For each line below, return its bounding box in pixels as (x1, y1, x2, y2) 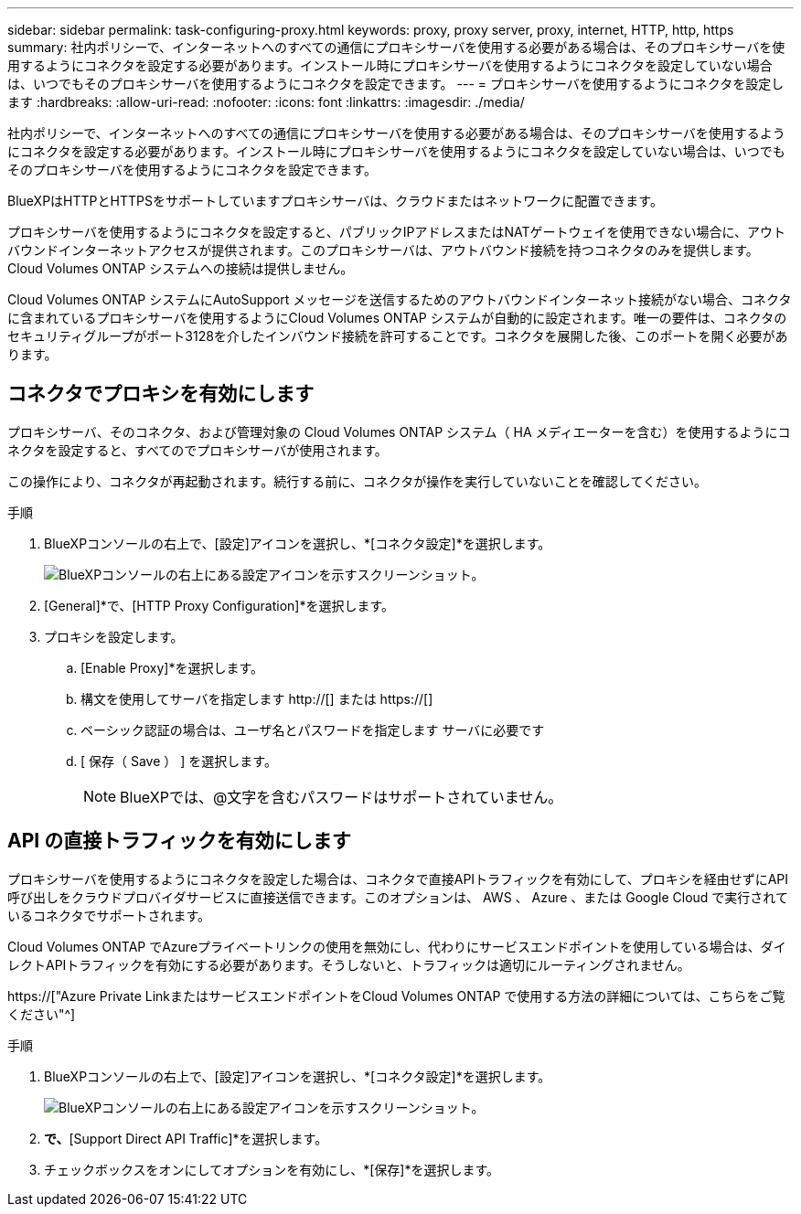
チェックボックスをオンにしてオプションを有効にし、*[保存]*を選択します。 (44, 1161, 499, 1177)
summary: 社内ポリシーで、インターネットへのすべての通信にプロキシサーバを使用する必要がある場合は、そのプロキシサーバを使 (7, 39, 785, 55)
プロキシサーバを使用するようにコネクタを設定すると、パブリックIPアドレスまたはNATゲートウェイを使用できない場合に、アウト (7, 224, 786, 240)
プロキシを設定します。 (44, 628, 184, 644)
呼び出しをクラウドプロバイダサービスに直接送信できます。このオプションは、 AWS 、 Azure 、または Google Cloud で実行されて (7, 889, 788, 905)
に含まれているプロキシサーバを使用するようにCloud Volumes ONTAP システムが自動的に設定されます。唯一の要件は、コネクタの (7, 310, 787, 325)
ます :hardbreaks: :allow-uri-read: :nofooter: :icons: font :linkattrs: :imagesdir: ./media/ (7, 94, 525, 110)
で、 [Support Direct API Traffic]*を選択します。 (44, 1130, 328, 1146)
